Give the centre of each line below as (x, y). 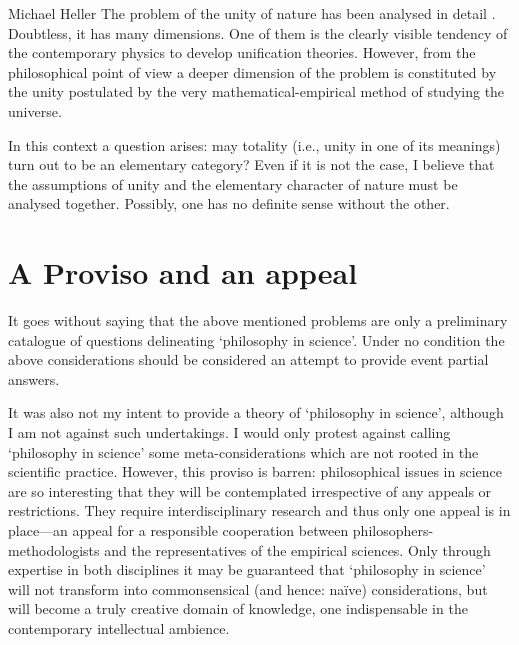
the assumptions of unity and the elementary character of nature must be (233, 183)
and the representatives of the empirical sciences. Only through (297, 549)
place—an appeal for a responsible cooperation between (178, 530)
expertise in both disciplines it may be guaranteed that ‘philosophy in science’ (247, 569)
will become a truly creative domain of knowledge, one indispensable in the (238, 608)
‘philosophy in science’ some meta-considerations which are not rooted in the (243, 451)
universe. (35, 110)
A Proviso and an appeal (183, 272)
